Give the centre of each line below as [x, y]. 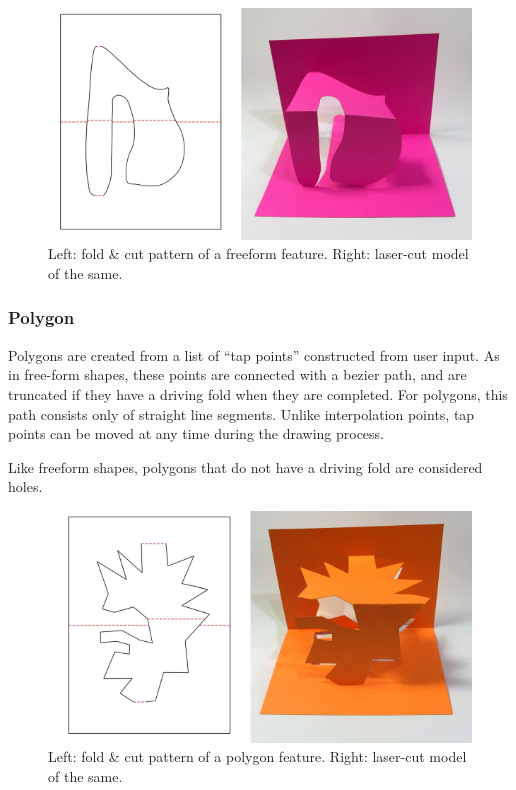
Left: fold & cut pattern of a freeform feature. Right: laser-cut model [258, 253]
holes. [25, 486]
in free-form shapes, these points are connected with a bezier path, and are [237, 374]
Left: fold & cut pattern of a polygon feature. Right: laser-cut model [257, 756]
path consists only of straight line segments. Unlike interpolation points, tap [241, 413]
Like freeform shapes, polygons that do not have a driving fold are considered [245, 466]
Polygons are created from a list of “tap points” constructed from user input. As [254, 354]
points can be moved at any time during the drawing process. [196, 433]
